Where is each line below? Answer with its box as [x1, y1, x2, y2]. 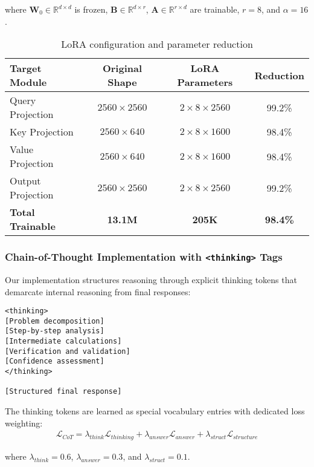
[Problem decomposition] [5, 316, 104, 325]
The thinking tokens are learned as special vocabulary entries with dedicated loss [5, 405, 305, 417]
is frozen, [74, 3, 108, 15]
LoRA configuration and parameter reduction [61, 37, 253, 51]
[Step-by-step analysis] [5, 327, 104, 336]
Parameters [177, 75, 233, 90]
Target [10, 61, 42, 76]
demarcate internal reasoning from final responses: [5, 285, 191, 298]
